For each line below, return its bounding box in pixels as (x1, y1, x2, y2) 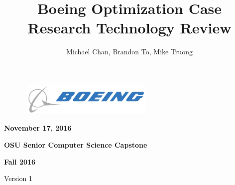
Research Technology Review (27, 17, 232, 38)
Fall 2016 (4, 156, 36, 167)
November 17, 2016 (4, 123, 72, 133)
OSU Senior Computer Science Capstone (4, 139, 147, 150)
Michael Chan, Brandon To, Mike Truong (66, 46, 193, 57)
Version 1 (4, 173, 32, 184)
